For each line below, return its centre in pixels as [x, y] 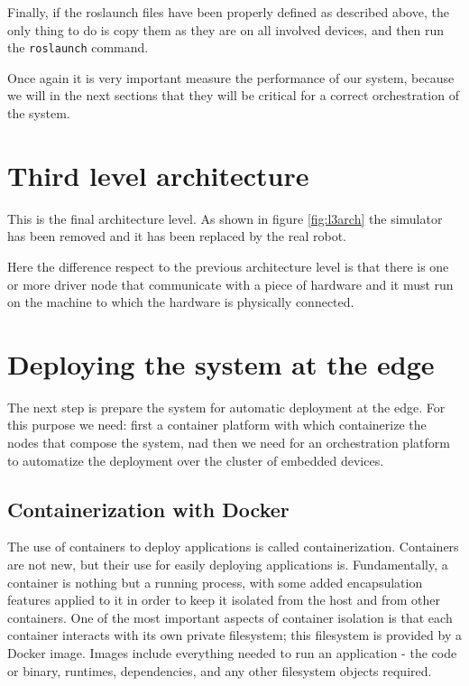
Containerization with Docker [148, 509]
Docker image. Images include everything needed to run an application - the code [232, 652]
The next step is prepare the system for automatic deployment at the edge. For [226, 407]
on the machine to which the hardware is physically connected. [181, 302]
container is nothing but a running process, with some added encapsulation [215, 582]
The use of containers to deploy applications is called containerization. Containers [233, 547]
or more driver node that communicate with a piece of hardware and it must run [230, 284]
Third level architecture [158, 175]
